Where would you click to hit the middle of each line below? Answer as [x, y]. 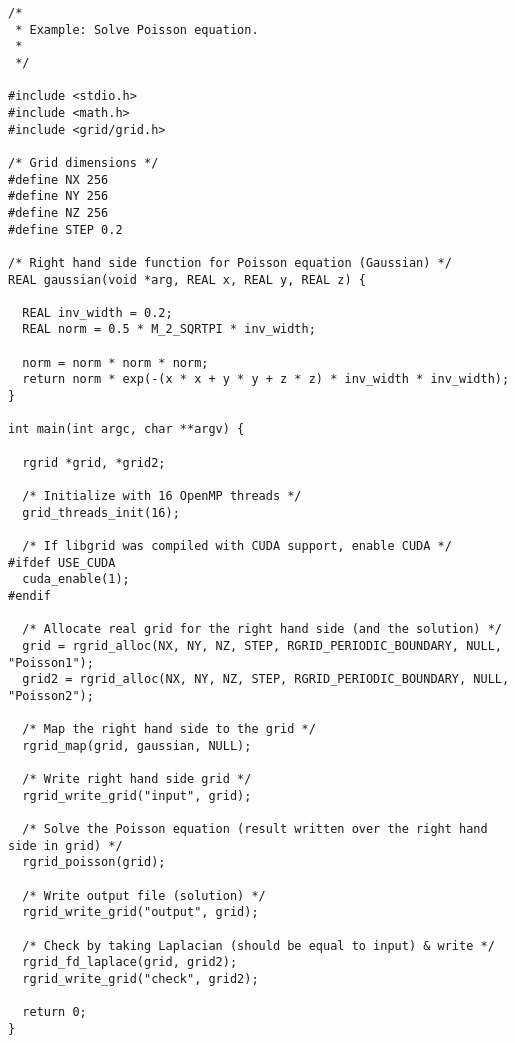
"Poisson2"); [51, 695]
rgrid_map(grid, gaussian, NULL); [137, 745]
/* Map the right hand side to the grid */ [169, 729]
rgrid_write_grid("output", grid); [140, 912]
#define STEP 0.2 [65, 229]
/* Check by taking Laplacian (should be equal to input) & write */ [258, 945]
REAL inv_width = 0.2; [97, 312]
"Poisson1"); [51, 662]
